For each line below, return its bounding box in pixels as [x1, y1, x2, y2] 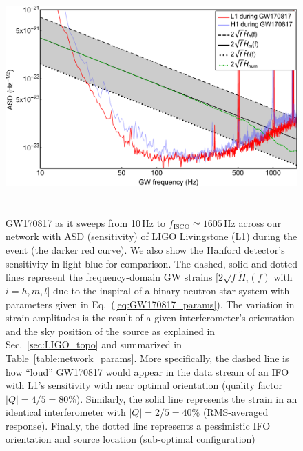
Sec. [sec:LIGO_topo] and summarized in [6, 337, 182, 352]
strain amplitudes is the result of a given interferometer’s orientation [6, 310, 295, 325]
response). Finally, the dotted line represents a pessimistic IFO [6, 418, 271, 432]
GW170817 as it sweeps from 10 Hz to [6, 215, 166, 230]
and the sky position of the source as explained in [6, 323, 216, 338]
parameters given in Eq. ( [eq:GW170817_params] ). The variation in [6, 297, 295, 311]
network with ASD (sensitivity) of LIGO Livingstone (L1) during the [6, 229, 297, 243]
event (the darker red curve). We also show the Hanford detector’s [6, 242, 285, 257]
